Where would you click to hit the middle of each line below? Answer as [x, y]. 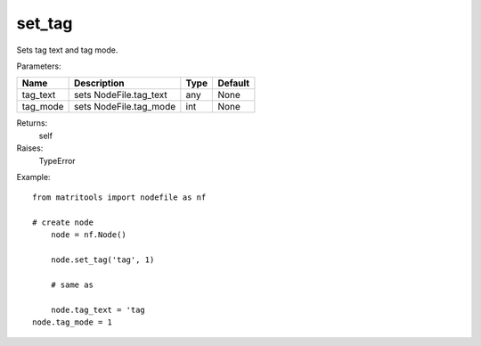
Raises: [30, 148]
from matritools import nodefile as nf [119, 198]
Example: [33, 177]
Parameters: [39, 66]
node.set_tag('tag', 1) [102, 260]
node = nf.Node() [88, 235]
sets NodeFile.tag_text [121, 95]
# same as [72, 285]
